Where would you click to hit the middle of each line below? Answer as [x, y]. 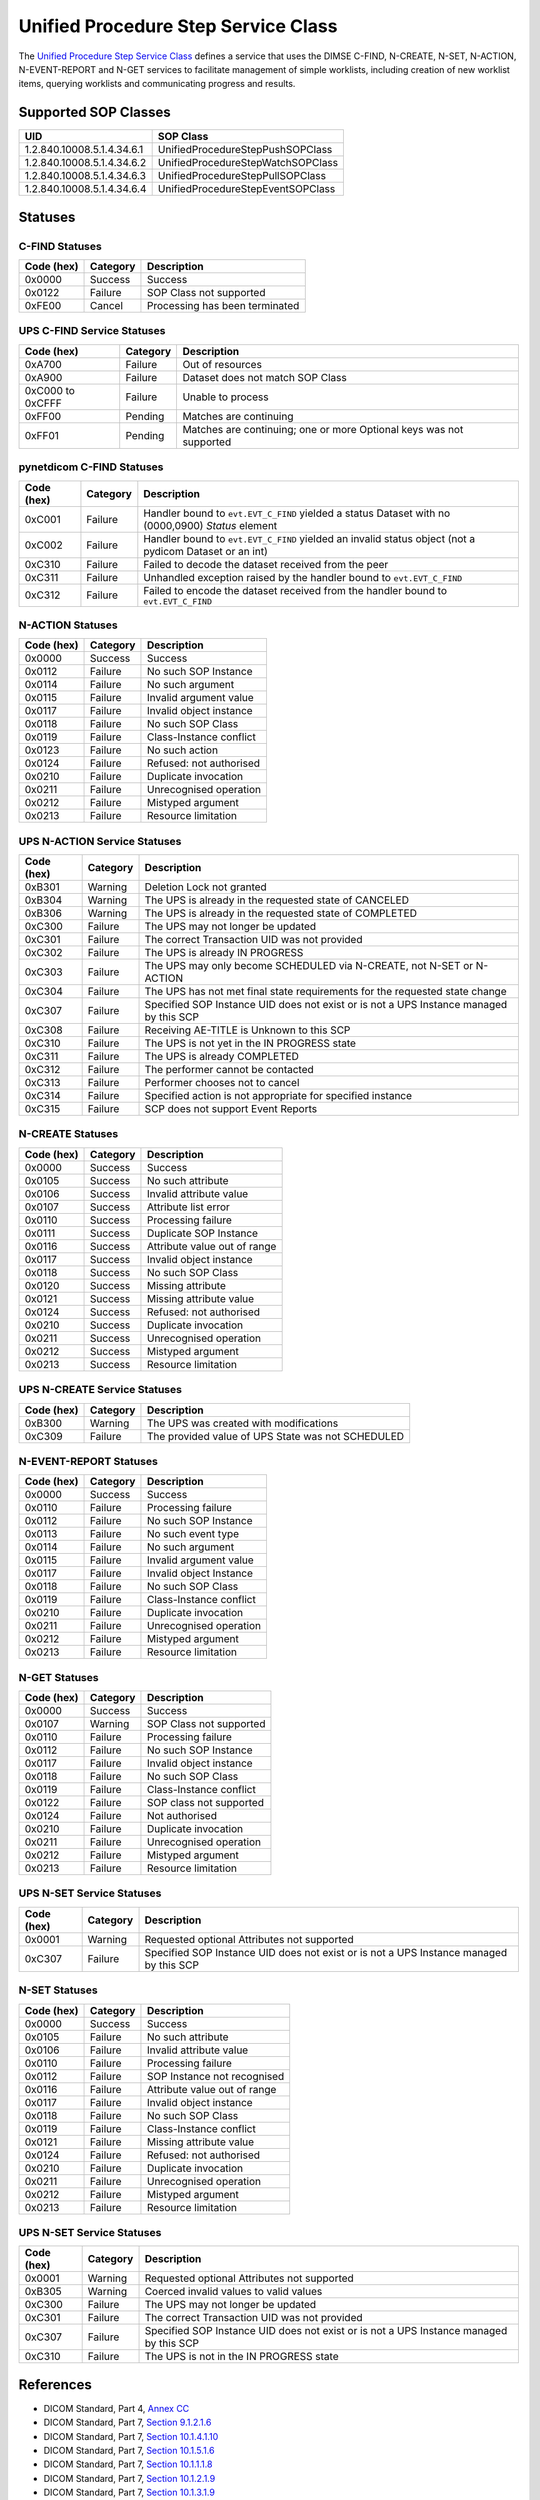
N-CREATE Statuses [68, 1134]
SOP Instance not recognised [215, 2076]
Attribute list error [188, 1207]
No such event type [193, 1534]
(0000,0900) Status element [210, 525]
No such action [182, 750]
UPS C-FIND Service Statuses [92, 331]
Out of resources [222, 364]
